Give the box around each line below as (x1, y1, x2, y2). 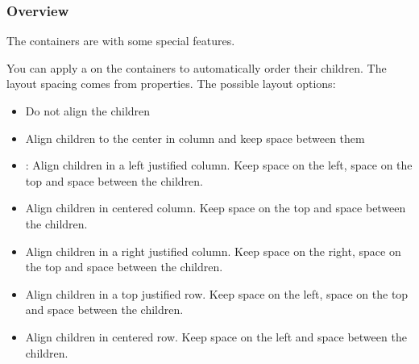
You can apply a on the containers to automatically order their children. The (6, 59, 387, 76)
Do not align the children (25, 103, 151, 119)
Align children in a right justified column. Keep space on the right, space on (25, 242, 401, 259)
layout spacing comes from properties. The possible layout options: (6, 75, 336, 92)
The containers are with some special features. (6, 32, 235, 49)
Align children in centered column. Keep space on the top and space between (25, 199, 406, 216)
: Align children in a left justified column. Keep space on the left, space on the (25, 157, 413, 174)
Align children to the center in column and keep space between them (25, 129, 365, 146)
